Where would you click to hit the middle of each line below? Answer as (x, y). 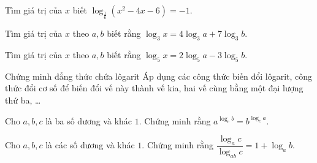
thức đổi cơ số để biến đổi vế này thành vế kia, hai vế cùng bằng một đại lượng (154, 88)
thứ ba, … (23, 100)
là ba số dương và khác (89, 120)
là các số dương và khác (90, 145)
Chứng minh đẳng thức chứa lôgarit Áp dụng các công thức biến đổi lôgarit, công (159, 76)
